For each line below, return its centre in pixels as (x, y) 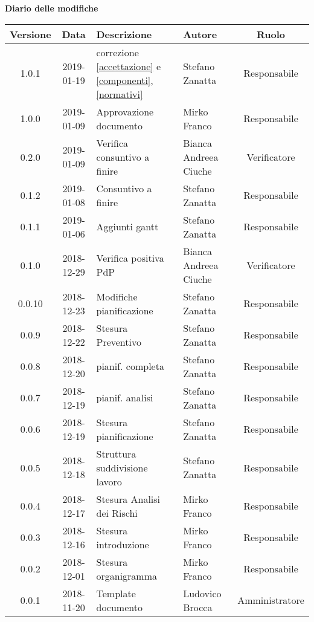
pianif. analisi (125, 398)
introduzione (123, 544)
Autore (200, 34)
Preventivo (119, 342)
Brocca (198, 607)
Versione (30, 34)
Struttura (116, 453)
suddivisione (122, 467)
